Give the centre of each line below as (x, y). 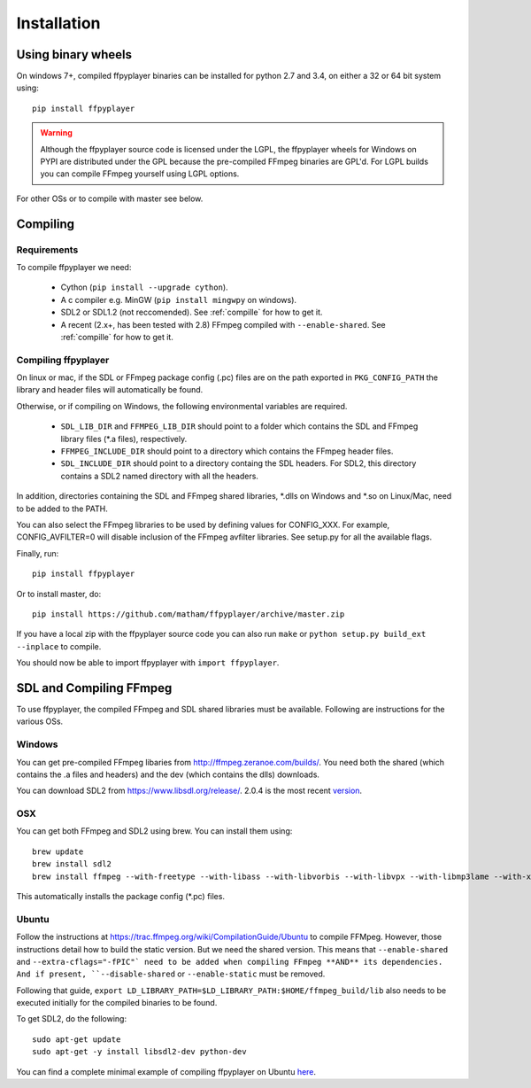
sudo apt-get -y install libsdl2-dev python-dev (139, 1052)
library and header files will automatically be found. (110, 390)
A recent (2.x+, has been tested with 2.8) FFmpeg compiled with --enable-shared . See (223, 324)
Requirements (47, 250)
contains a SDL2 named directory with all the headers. (159, 476)
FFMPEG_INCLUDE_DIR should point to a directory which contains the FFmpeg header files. (227, 451)
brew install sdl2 (72, 864)
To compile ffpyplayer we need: (74, 267)
